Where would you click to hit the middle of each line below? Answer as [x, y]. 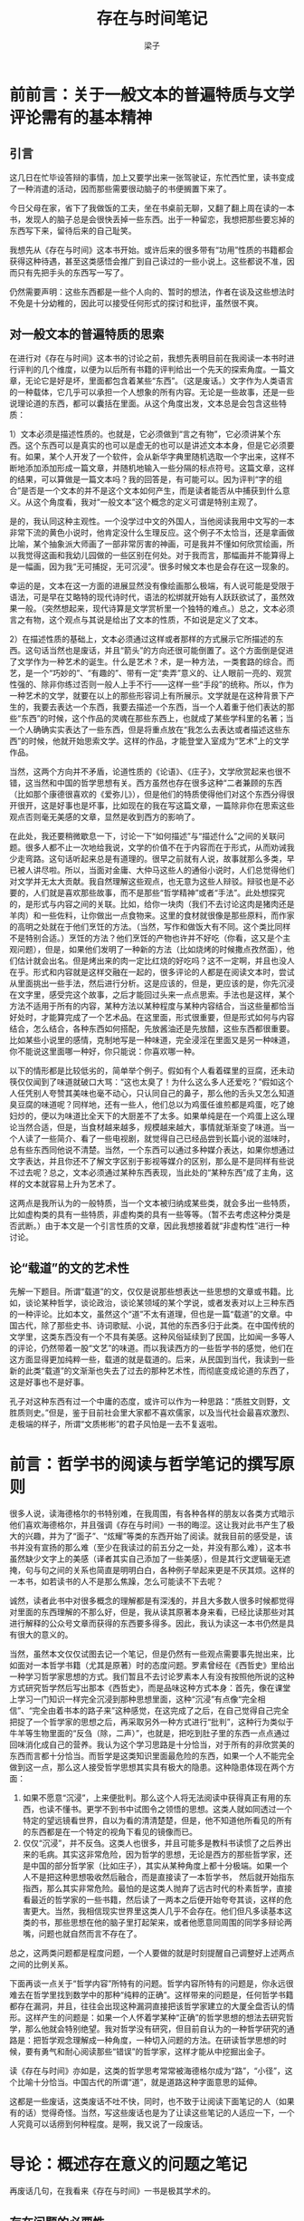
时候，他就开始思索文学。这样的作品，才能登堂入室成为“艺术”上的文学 [159, 740]
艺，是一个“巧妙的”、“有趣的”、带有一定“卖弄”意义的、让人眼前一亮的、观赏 [151, 672]
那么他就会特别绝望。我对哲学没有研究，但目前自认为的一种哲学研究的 [156, 2029]
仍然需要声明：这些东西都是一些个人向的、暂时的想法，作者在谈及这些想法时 [152, 292]
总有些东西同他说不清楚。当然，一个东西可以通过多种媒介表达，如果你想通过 [152, 1149]
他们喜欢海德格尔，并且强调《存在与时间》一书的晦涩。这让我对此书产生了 [148, 1525]
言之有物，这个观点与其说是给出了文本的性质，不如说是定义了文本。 [136, 619]
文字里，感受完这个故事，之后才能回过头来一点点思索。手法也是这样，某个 [156, 994]
